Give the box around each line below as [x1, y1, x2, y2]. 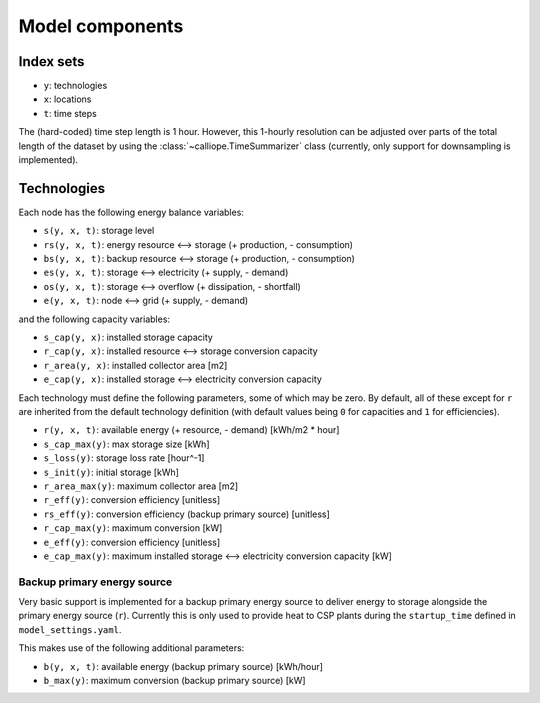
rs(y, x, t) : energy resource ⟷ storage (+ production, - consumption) [43, 238, 354, 250]
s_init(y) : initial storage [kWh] [43, 466, 180, 478]
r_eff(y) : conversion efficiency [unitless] [43, 494, 221, 506]
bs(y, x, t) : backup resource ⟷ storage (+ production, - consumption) [43, 253, 355, 265]
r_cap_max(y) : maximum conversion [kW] [43, 522, 223, 534]
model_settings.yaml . [18, 623, 122, 635]
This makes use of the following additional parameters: [18, 642, 245, 654]
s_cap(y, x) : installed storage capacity [43, 331, 214, 344]
